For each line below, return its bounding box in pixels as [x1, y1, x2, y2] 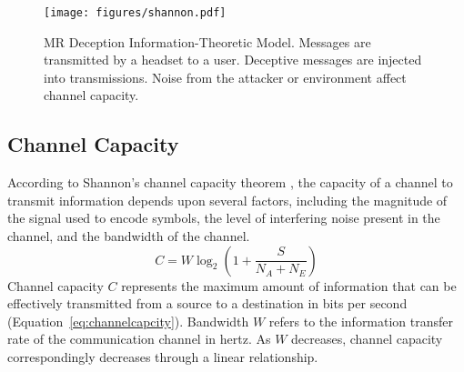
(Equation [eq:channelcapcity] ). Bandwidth [7, 311, 249, 330]
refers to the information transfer [268, 311, 454, 330]
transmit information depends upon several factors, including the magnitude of [7, 190, 448, 209]
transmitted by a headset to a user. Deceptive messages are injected [44, 50, 422, 69]
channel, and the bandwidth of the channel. [7, 226, 250, 246]
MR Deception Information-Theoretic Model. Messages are [44, 32, 371, 51]
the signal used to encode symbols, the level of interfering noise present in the [7, 208, 440, 227]
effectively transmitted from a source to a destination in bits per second [7, 294, 408, 313]
